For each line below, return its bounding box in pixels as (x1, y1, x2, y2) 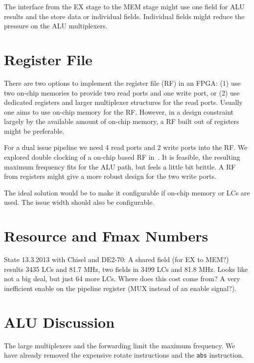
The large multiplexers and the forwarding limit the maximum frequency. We (4, 340, 235, 350)
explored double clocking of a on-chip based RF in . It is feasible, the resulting (4, 152, 240, 162)
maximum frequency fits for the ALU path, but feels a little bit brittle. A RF (4, 161, 236, 171)
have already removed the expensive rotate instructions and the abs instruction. (4, 350, 244, 360)
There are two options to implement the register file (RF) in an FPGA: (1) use (4, 77, 241, 88)
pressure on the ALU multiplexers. (4, 21, 108, 31)
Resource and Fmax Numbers (4, 226, 208, 246)
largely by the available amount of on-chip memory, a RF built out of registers (4, 116, 239, 126)
